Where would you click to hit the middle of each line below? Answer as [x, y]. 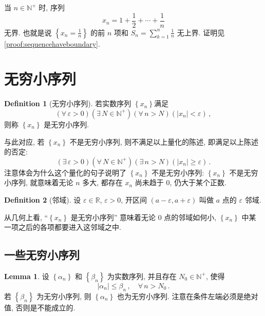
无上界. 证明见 [201, 32]
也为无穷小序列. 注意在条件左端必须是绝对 [187, 296]
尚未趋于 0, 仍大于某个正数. [181, 182]
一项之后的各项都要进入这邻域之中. [63, 227]
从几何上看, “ [26, 217]
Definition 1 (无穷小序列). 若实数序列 [68, 103]
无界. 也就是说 [28, 32]
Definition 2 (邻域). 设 [43, 199]
